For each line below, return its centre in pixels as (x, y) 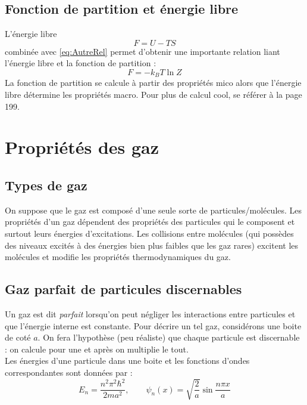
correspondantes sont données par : (69, 372)
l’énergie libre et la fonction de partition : (81, 63)
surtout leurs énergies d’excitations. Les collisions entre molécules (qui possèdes (149, 233)
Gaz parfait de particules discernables (123, 289)
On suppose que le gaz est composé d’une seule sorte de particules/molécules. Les (153, 210)
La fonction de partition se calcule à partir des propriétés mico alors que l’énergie (153, 83)
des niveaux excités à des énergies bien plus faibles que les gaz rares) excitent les (152, 245)
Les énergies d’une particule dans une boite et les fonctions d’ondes (127, 361)
